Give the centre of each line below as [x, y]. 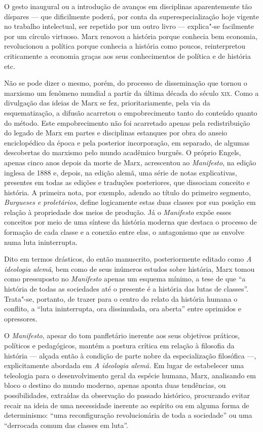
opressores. [21, 318]
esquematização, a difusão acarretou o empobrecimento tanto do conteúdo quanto [131, 112]
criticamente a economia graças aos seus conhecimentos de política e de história [127, 56]
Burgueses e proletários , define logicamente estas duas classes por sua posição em [130, 202]
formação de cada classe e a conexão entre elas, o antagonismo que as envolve [124, 232]
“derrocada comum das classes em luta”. [66, 425]
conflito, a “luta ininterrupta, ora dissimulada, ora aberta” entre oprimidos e [123, 309]
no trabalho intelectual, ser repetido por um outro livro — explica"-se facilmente [129, 26]
